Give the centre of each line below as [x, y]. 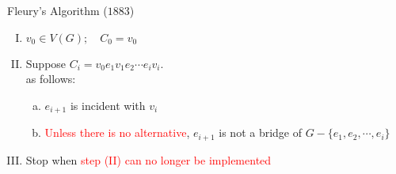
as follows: [51, 79]
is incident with [108, 105]
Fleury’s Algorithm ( [57, 11]
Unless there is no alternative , [117, 132]
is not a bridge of [261, 132]
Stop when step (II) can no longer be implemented [148, 159]
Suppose [46, 63]
